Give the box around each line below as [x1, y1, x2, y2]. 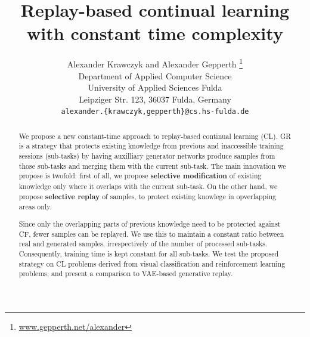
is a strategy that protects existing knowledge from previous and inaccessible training [18, 141, 284, 151]
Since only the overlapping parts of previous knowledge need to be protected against [18, 218, 281, 228]
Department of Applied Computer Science [78, 69, 232, 82]
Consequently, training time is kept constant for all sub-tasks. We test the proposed [18, 248, 279, 258]
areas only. [18, 202, 52, 212]
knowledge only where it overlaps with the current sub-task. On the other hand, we [18, 181, 278, 191]
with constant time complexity [27, 21, 283, 45]
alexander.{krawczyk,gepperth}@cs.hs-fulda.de [61, 107, 249, 116]
